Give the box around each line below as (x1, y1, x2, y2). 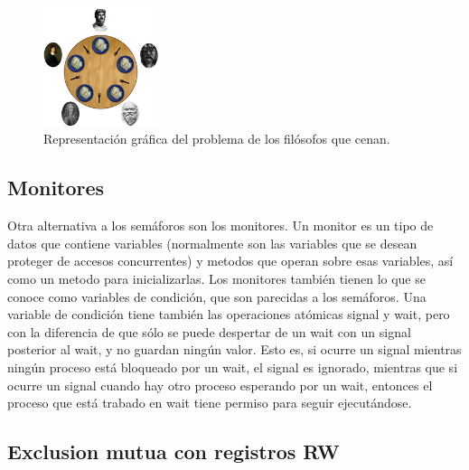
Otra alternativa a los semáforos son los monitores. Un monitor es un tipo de (7, 216, 434, 235)
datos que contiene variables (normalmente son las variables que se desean (7, 233, 417, 252)
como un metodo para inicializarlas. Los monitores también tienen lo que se (7, 268, 426, 287)
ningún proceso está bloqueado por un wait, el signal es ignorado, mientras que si (7, 357, 458, 376)
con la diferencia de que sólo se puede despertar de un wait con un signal (7, 322, 411, 341)
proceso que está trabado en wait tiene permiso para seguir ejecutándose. (7, 393, 412, 412)
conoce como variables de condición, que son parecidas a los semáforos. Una (7, 287, 427, 305)
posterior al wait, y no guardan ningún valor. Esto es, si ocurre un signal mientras (7, 340, 462, 359)
